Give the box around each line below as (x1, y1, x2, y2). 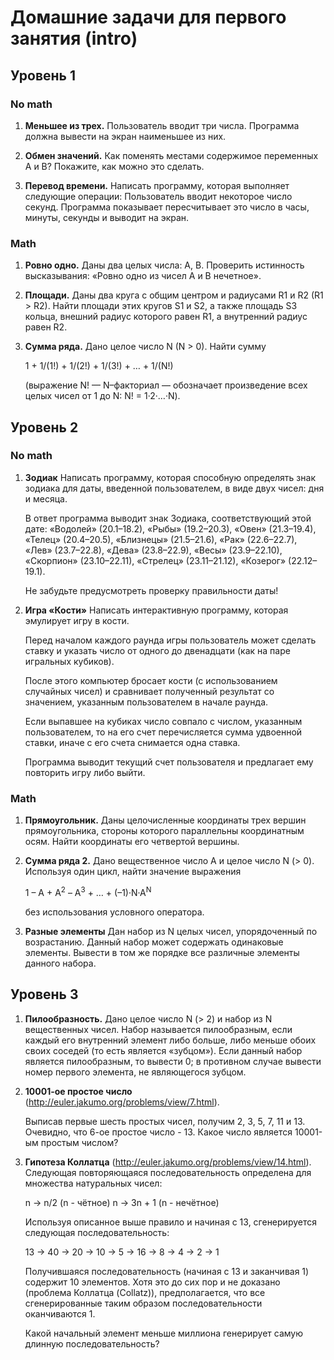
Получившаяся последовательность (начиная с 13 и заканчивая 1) (24, 1265, 310, 1277)
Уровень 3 (10, 986, 79, 1003)
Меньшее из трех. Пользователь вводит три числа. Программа (24, 119, 300, 131)
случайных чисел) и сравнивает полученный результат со (24, 685, 275, 697)
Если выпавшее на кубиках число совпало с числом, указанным (24, 715, 303, 727)
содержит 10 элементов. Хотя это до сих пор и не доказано (24, 1276, 281, 1288)
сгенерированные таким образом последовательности (24, 1297, 263, 1309)
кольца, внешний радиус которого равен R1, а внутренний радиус (24, 311, 308, 323)
